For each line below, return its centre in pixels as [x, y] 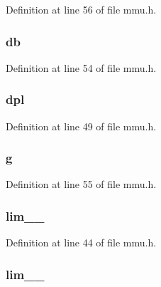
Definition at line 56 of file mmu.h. [81, 9]
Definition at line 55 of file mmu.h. [81, 184]
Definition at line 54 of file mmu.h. [81, 67]
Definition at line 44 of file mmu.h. [81, 242]
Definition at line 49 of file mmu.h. [81, 126]
